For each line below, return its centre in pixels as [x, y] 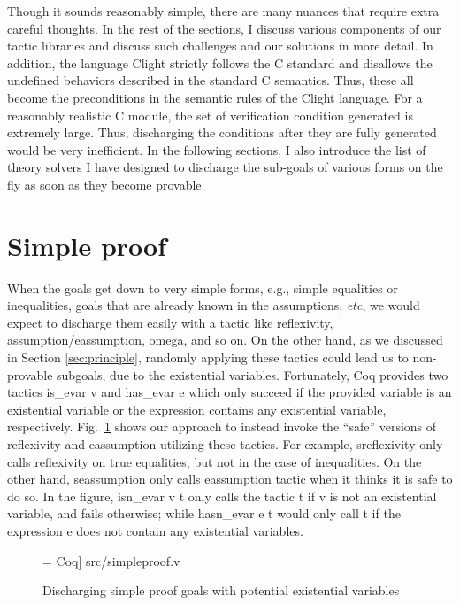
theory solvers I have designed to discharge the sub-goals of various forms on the [225, 167]
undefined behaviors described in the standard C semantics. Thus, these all [211, 80]
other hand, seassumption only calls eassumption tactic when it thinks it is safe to [230, 479]
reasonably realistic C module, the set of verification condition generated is [210, 115]
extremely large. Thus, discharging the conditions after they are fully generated [222, 132]
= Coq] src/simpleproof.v [111, 560]
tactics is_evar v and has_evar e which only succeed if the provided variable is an [230, 392]
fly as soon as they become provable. [106, 184]
